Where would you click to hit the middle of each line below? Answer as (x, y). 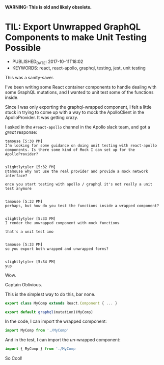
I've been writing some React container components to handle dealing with (81, 87)
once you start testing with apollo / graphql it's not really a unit (79, 184)
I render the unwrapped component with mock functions (62, 223)
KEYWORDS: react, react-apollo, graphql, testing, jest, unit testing (79, 68)
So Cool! (14, 358)
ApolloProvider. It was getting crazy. (42, 117)
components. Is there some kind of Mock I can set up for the (70, 150)
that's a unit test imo (29, 231)
